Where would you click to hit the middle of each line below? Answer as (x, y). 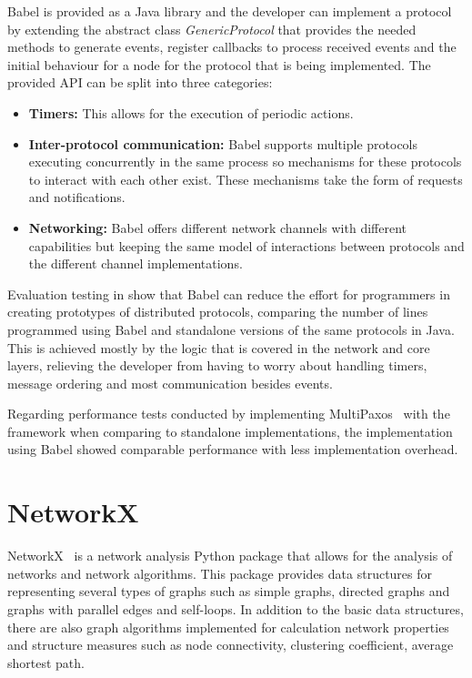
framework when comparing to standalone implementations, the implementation (230, 431)
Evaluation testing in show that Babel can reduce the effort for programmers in (229, 293)
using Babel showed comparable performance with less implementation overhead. (233, 449)
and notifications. (77, 197)
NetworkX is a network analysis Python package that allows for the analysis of (230, 556)
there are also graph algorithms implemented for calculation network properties (228, 627)
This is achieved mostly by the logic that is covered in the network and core (219, 347)
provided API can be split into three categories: (140, 82)
